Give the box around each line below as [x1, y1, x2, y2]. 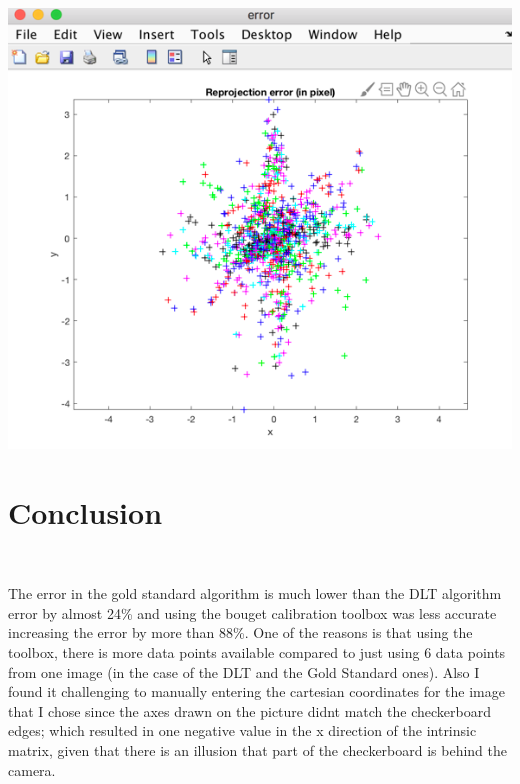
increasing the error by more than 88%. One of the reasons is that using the [8, 622, 473, 643]
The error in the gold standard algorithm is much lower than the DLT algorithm [8, 583, 502, 604]
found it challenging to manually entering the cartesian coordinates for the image [8, 681, 505, 702]
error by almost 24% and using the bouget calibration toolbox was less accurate [8, 602, 497, 623]
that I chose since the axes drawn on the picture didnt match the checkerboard [8, 700, 491, 721]
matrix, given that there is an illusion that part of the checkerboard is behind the [8, 739, 508, 760]
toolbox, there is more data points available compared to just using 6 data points [8, 641, 506, 662]
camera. [8, 759, 56, 780]
